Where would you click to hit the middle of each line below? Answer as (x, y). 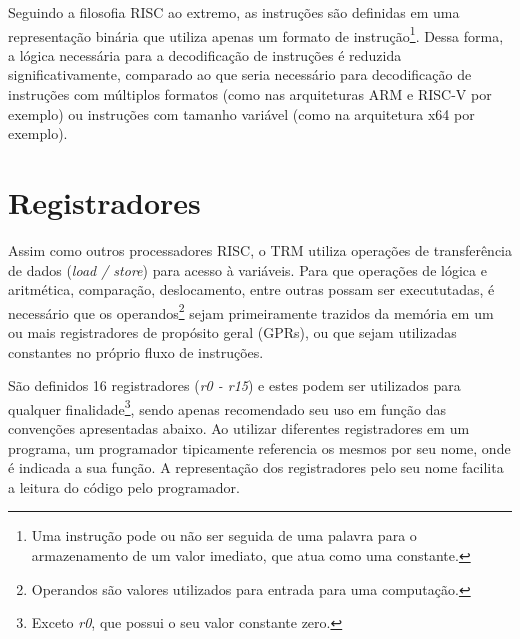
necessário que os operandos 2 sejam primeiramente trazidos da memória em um (251, 311)
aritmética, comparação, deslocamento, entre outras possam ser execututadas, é (251, 289)
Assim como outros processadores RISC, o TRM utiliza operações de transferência (260, 249)
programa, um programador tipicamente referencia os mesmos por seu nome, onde (259, 447)
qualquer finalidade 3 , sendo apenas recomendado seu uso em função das (227, 407)
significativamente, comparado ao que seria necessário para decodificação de (240, 74)
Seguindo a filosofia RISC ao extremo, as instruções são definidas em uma (234, 12)
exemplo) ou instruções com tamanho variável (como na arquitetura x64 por (241, 113)
